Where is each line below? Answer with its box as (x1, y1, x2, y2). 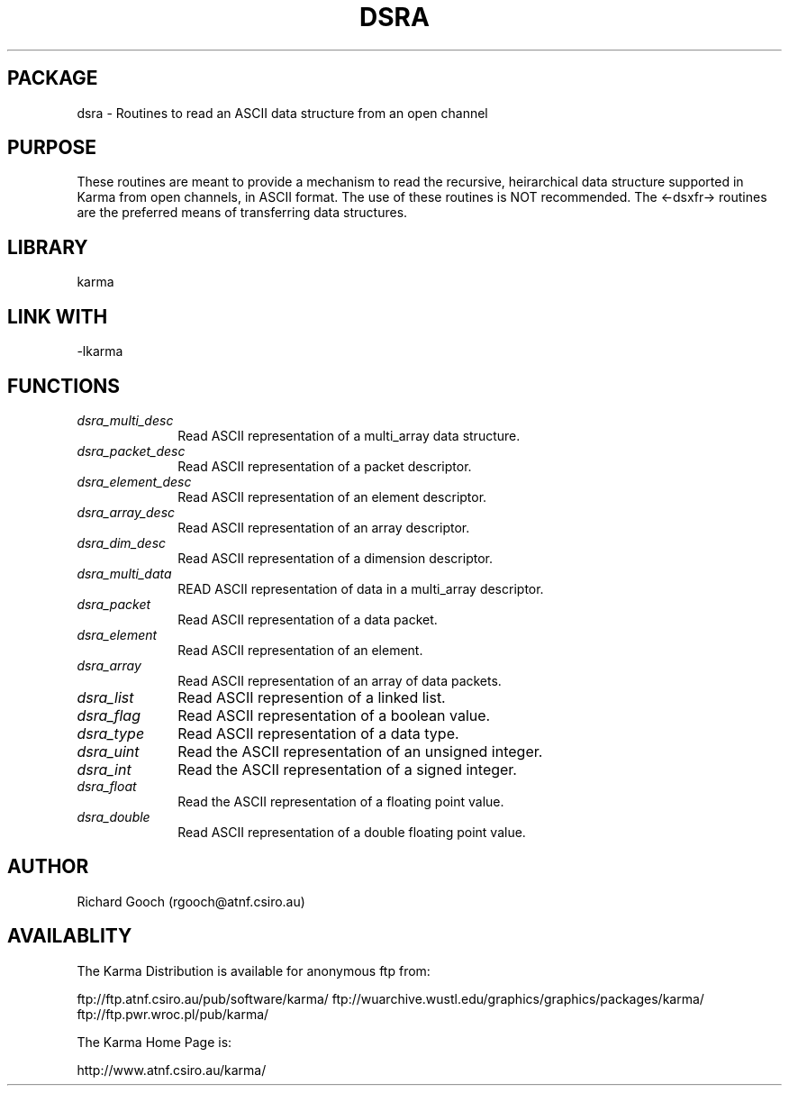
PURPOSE (7, 136, 97, 159)
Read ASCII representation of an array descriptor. (177, 519, 470, 535)
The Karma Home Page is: (77, 1034, 232, 1050)
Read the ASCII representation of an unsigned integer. (177, 742, 543, 761)
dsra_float (77, 778, 137, 794)
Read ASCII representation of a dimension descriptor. (177, 550, 493, 566)
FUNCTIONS (7, 374, 121, 397)
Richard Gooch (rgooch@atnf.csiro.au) (77, 893, 305, 909)
